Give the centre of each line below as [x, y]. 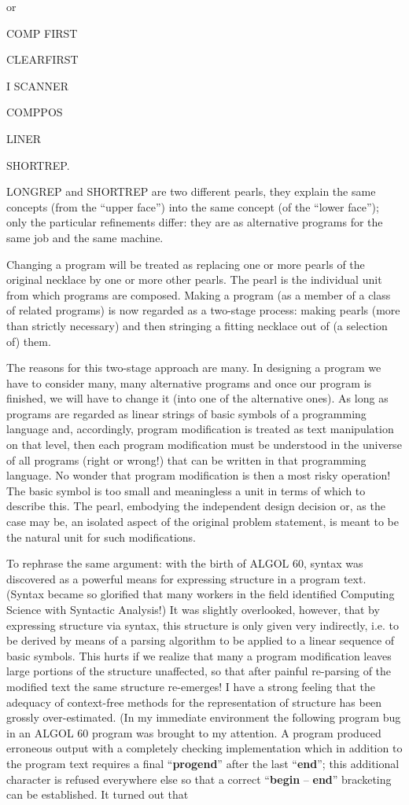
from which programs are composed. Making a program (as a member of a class [199, 294]
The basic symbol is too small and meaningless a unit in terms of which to [186, 490]
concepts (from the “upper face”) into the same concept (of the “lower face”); [193, 206]
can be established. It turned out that [98, 794]
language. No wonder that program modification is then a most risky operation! [199, 475]
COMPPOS [35, 112]
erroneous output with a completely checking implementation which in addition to [204, 748]
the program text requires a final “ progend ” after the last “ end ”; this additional [203, 763]
